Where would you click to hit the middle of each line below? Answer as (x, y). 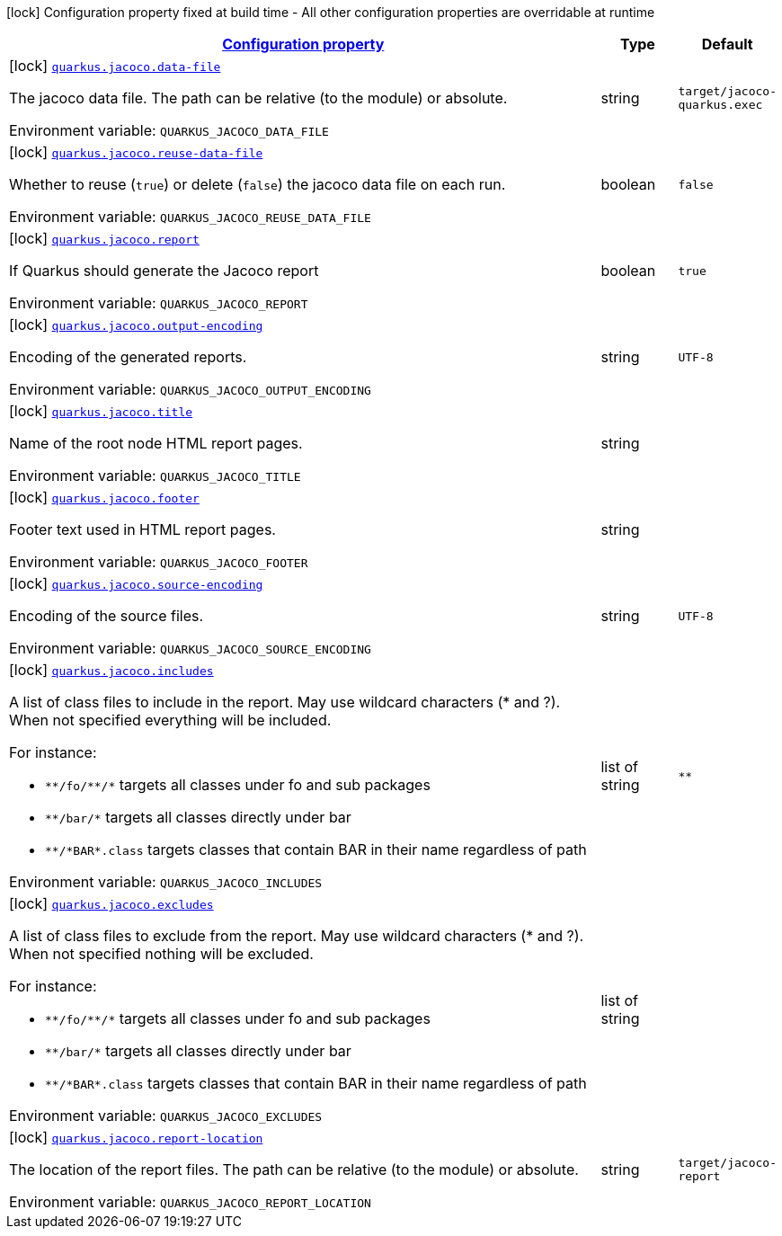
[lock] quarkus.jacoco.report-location (136, 1137)
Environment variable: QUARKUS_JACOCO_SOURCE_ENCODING (190, 648)
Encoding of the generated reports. (128, 357)
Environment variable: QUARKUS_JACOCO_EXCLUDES (166, 1116)
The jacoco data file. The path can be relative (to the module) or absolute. (258, 98)
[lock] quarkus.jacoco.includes (111, 670)
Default (727, 44)
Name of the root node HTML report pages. (156, 443)
